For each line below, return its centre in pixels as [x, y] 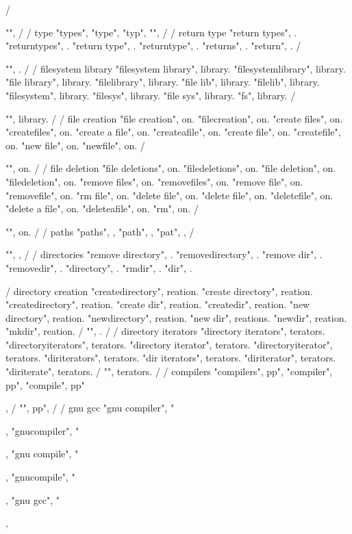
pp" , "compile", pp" [45, 384]
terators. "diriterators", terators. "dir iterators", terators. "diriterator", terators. [171, 358]
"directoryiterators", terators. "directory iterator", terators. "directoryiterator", [169, 344]
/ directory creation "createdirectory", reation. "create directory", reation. [159, 291]
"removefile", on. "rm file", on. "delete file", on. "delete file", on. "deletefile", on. [169, 195]
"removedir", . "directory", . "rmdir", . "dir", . [99, 267]
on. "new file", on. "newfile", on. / [75, 145]
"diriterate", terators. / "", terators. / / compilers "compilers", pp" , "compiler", [169, 371]
